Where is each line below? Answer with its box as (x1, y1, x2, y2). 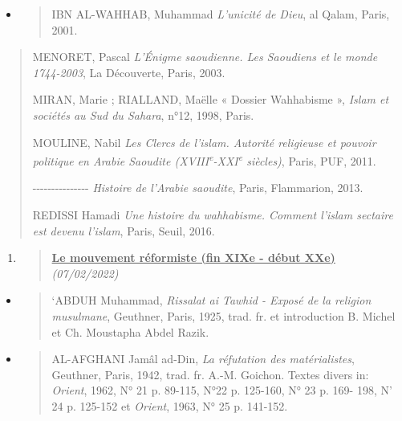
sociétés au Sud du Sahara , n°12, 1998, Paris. (32, 106, 254, 123)
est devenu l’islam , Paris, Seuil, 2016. (32, 222, 215, 239)
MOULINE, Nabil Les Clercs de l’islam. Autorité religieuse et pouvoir (32, 133, 376, 150)
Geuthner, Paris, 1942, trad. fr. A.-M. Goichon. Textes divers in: (51, 366, 369, 382)
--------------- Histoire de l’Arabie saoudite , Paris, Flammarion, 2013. (32, 179, 363, 196)
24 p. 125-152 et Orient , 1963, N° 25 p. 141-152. (51, 397, 288, 414)
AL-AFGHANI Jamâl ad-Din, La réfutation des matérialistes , (51, 350, 355, 367)
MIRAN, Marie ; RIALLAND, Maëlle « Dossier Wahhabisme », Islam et (32, 91, 389, 108)
